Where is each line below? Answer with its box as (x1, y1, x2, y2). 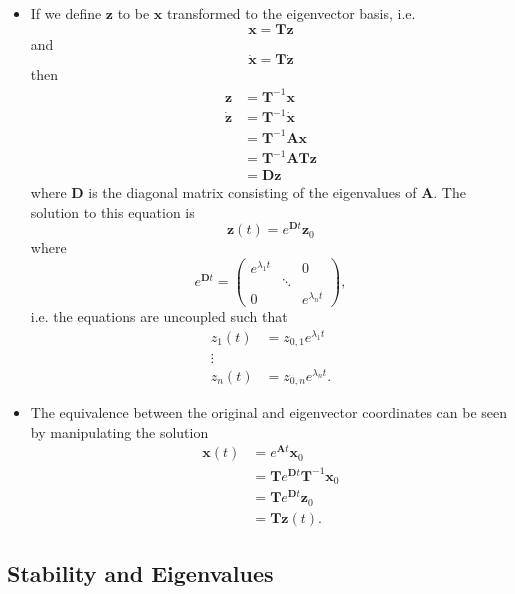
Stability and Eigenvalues (7, 558, 274, 589)
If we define (30, 3, 102, 23)
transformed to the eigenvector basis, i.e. (166, 3, 416, 23)
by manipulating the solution (30, 421, 209, 442)
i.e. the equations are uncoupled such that (30, 306, 288, 327)
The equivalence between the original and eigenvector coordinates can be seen (30, 402, 508, 423)
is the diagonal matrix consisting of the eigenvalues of (88, 182, 417, 203)
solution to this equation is (30, 201, 195, 222)
